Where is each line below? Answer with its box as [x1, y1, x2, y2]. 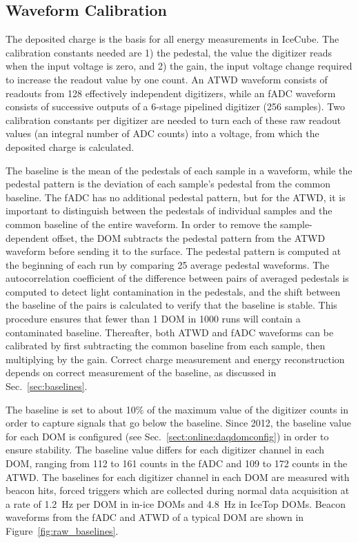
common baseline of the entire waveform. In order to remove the [6, 216, 277, 231]
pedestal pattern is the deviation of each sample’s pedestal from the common [6, 176, 330, 191]
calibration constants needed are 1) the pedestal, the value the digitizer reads [6, 45, 332, 59]
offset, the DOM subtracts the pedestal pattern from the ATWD [52, 230, 326, 245]
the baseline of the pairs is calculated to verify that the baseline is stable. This [6, 298, 337, 312]
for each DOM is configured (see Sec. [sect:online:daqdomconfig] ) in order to [6, 429, 329, 443]
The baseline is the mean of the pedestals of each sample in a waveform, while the [6, 163, 352, 177]
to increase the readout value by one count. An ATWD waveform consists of [6, 72, 328, 86]
